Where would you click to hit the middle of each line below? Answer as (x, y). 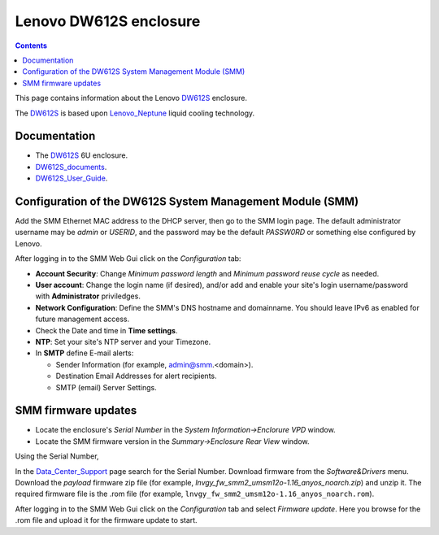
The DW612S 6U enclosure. (82, 155)
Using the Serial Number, (57, 456)
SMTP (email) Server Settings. (106, 387)
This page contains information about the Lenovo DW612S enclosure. (131, 98)
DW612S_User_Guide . (72, 178)
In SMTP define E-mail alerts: (85, 353)
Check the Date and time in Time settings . (106, 330)
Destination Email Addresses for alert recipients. (136, 376)
